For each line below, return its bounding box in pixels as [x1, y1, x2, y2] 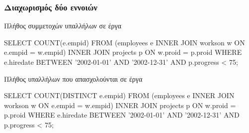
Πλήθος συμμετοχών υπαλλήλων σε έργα [4, 20, 122, 31]
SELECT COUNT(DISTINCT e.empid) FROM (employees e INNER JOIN [4, 90, 235, 101]
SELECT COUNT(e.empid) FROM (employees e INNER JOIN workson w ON [4, 37, 245, 47]
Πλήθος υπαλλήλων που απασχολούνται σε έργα [4, 73, 143, 84]
